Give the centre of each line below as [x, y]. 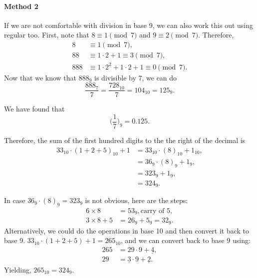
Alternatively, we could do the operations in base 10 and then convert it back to [127, 230]
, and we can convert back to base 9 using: [185, 240]
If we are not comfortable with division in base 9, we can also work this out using [129, 25]
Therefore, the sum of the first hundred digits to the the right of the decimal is [125, 140]
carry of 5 [155, 211]
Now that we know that [40, 77]
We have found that [34, 109]
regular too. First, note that [47, 35]
